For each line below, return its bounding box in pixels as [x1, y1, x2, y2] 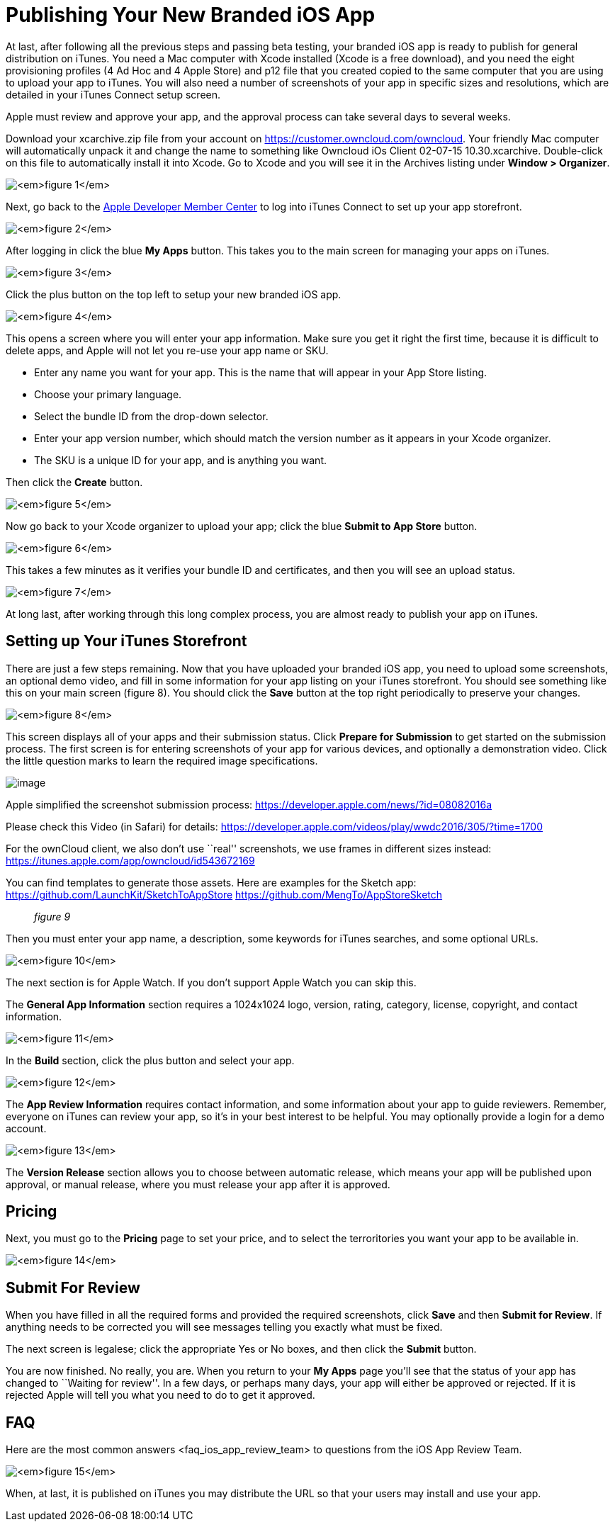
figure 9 [34, 910, 71, 923]
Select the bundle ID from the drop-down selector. [34, 410, 269, 422]
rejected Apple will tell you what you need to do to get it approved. [6, 1389, 315, 1402]
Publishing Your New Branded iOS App [6, 3, 376, 27]
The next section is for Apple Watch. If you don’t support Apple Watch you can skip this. [6, 976, 417, 988]
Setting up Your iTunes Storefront [6, 632, 247, 650]
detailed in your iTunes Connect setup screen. [6, 88, 221, 101]
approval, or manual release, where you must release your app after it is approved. [6, 1178, 390, 1190]
